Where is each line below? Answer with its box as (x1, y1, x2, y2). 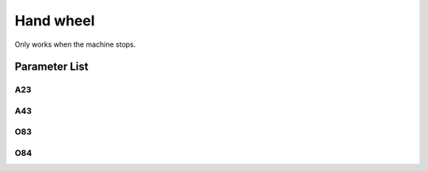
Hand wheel (14, 12, 95, 29)
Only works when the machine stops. (14, 40, 136, 49)
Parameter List (14, 60, 89, 74)
